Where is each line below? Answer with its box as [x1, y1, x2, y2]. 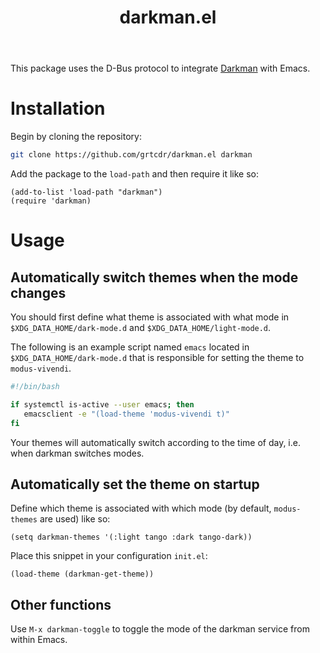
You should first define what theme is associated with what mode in [10, 311, 290, 323]
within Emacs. [10, 634, 68, 646]
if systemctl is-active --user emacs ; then [10, 399, 195, 410]
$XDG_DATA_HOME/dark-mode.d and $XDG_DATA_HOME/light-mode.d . [10, 322, 272, 333]
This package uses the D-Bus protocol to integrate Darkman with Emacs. [10, 62, 311, 75]
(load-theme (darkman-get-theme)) [10, 569, 155, 580]
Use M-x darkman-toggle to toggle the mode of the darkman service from [10, 623, 310, 635]
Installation [10, 97, 106, 120]
